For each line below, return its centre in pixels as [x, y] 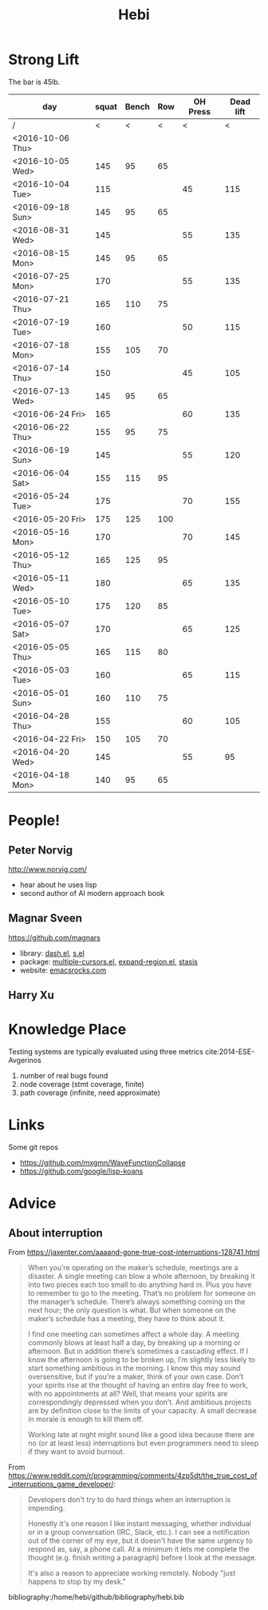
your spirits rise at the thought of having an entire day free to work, [138, 1385]
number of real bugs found [64, 1076]
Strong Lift [44, 60]
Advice [32, 1203]
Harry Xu [31, 995]
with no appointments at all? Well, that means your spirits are [128, 1394]
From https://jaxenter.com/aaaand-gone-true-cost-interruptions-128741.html [134, 1252]
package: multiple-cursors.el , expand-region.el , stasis [108, 961]
